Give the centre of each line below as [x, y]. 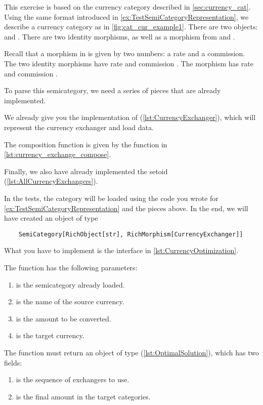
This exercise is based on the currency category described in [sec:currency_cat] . [127, 7]
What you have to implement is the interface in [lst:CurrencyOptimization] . [121, 250]
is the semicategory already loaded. [70, 284]
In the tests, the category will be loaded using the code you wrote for [111, 198]
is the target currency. [50, 335]
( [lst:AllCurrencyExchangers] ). [51, 181]
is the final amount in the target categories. [83, 396]
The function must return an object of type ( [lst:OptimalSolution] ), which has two [131, 352]
